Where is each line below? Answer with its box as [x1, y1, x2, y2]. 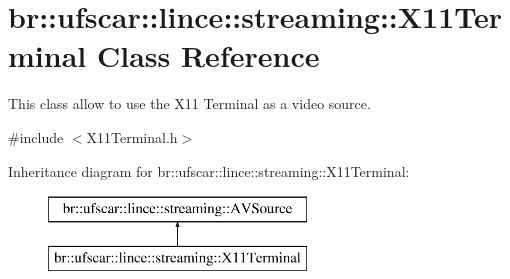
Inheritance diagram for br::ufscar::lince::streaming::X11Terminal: [8, 160, 410, 181]
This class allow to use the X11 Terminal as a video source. [8, 93, 371, 114]
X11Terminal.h [86, 126, 178, 147]
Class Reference [96, 35, 320, 76]
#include [8, 126, 64, 147]
